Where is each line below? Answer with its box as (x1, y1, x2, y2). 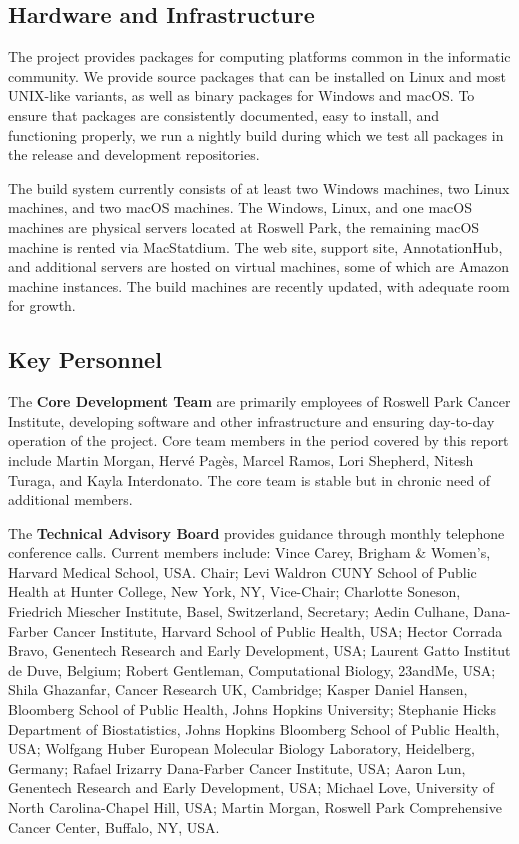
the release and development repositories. (8, 144, 260, 165)
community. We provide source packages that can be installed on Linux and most (8, 65, 506, 86)
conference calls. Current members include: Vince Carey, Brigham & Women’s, (8, 542, 491, 563)
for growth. (8, 295, 76, 316)
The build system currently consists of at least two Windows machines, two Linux (8, 177, 510, 198)
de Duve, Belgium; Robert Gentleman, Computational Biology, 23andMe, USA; (8, 659, 496, 680)
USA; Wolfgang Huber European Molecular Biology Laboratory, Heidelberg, (8, 738, 475, 759)
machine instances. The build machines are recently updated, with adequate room (8, 275, 510, 296)
